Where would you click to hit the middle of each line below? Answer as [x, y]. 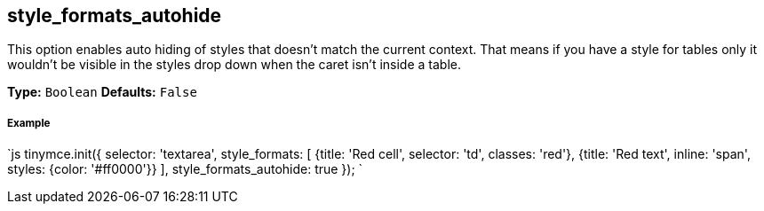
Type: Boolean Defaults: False [102, 92]
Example [29, 123]
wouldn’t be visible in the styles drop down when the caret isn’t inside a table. [234, 65]
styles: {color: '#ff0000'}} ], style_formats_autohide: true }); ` [185, 169]
